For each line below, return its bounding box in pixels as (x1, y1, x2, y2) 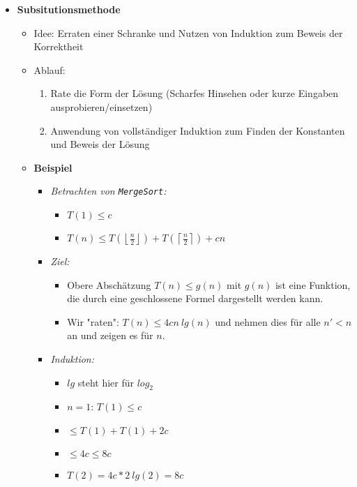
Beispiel (33, 160, 73, 174)
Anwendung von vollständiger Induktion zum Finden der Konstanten (50, 123, 345, 137)
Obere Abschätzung (67, 277, 151, 292)
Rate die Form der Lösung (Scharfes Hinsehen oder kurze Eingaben (50, 86, 339, 100)
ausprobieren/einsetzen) (50, 99, 153, 114)
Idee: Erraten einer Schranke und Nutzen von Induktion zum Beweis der (33, 25, 343, 40)
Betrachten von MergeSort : (50, 183, 167, 198)
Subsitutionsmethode (17, 2, 121, 16)
